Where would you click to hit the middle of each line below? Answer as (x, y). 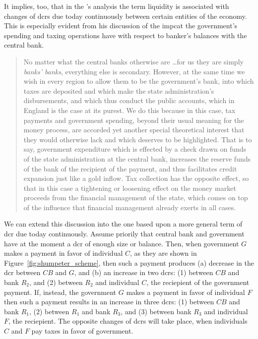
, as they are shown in (163, 253)
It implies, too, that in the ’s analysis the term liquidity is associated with (117, 6)
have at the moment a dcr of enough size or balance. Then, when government (122, 243)
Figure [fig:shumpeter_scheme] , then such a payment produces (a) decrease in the (129, 262)
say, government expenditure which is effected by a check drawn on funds (135, 149)
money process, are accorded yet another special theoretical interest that (134, 130)
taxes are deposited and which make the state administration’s (119, 90)
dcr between (22, 272)
